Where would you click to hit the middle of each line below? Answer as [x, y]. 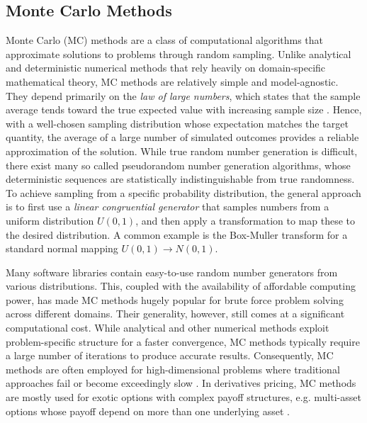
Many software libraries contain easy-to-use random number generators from [172, 272]
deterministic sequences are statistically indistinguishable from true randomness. [180, 179]
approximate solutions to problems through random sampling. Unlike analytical [179, 53]
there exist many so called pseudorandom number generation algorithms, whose [178, 165]
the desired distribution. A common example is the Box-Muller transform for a [177, 234]
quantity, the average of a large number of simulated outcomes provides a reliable [182, 137]
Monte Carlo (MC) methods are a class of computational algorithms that [165, 40]
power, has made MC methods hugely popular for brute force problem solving [175, 299]
